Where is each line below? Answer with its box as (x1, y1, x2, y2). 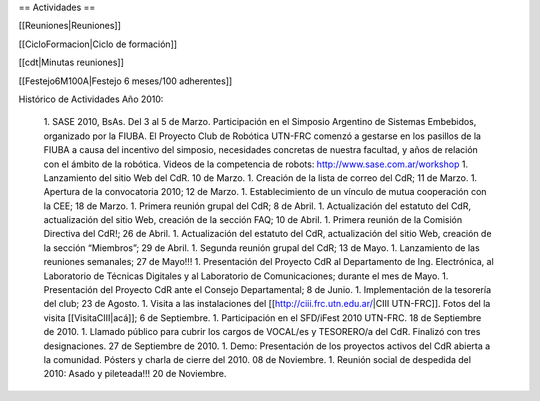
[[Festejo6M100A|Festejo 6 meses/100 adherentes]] (18, 75, 233, 87)
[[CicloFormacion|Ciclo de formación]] (18, 38, 178, 50)
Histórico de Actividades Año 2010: (18, 93, 164, 105)
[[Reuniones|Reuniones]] (18, 20, 122, 32)
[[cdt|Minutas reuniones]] (18, 56, 125, 69)
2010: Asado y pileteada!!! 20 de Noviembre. (43, 368, 227, 380)
